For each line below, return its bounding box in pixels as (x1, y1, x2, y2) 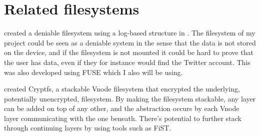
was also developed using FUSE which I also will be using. (4, 66, 183, 77)
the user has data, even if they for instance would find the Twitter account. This (4, 56, 250, 67)
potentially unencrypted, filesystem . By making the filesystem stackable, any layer (4, 93, 256, 103)
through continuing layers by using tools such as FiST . (4, 122, 171, 133)
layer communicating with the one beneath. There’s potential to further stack (4, 112, 241, 123)
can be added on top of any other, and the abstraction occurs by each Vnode (4, 103, 239, 113)
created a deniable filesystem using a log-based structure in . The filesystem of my (4, 27, 255, 38)
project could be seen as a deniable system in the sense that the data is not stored (4, 37, 256, 47)
